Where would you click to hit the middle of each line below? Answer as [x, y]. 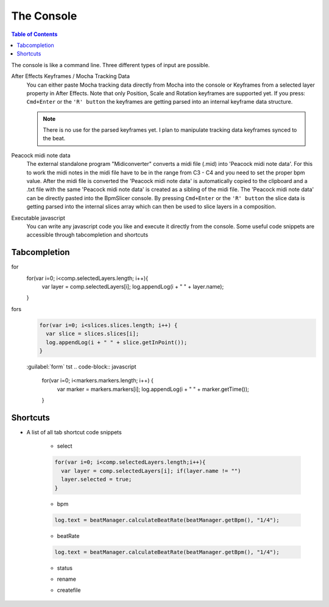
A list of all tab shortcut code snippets [74, 433]
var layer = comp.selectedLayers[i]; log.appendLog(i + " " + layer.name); [133, 287]
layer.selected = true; [97, 479]
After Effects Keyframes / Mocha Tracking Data [71, 76]
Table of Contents [34, 34]
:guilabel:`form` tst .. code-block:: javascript [81, 367]
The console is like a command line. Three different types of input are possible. [111, 65]
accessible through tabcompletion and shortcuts [87, 235]
